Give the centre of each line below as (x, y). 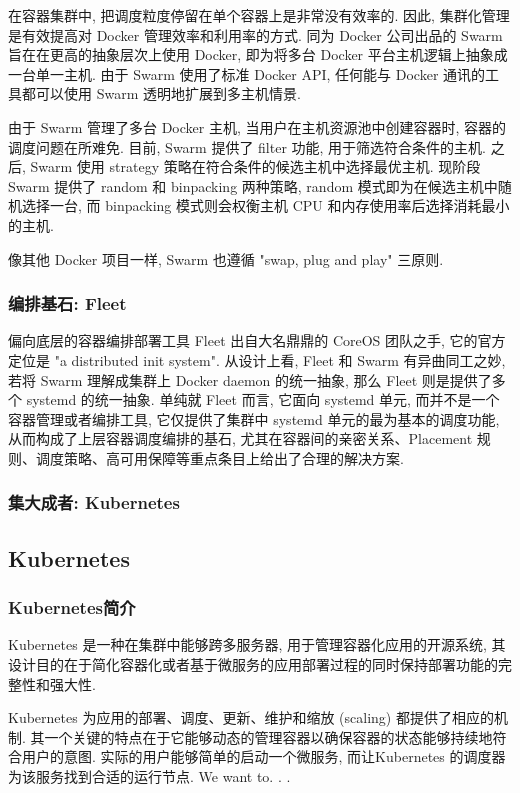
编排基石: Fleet (67, 303)
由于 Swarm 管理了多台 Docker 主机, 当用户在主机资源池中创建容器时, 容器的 (257, 126)
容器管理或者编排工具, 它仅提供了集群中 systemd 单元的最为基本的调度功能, (254, 418)
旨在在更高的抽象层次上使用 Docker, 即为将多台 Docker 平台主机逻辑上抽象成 (258, 54)
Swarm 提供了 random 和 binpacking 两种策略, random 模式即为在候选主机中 (253, 185)
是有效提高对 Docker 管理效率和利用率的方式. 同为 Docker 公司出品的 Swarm (255, 34)
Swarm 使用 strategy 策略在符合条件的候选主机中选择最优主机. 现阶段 (255, 166)
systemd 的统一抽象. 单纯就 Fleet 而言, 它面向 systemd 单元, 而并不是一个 (263, 399)
